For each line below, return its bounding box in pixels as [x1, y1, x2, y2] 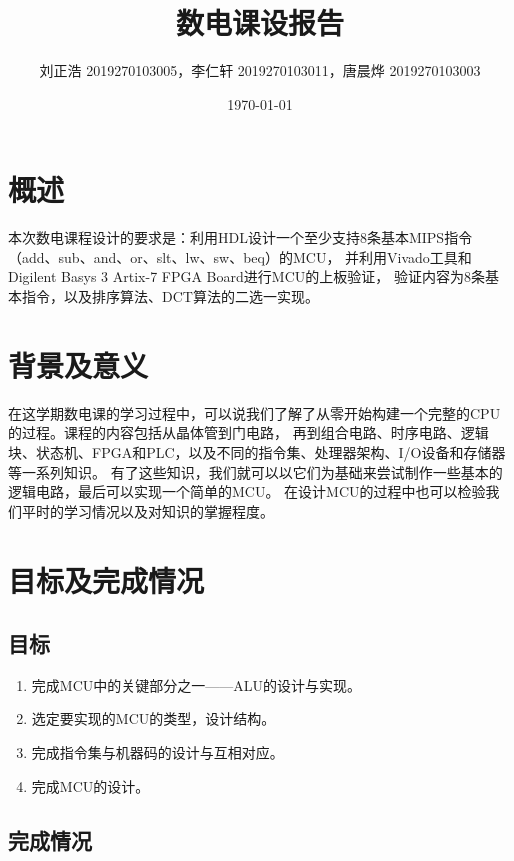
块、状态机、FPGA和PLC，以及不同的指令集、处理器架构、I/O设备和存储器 [8, 441, 506, 462]
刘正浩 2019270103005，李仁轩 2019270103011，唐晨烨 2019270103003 [39, 60, 481, 81]
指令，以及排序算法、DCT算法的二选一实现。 [21, 286, 319, 307]
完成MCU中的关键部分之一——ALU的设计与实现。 [31, 674, 361, 695]
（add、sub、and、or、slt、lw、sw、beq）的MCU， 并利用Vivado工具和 [8, 246, 472, 267]
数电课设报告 [175, 2, 344, 43]
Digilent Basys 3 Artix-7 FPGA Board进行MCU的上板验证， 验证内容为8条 [8, 266, 485, 287]
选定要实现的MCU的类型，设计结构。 [31, 708, 276, 729]
